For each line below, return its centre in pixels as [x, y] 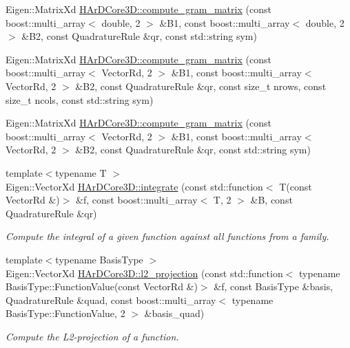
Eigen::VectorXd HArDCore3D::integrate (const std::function [134, 186]
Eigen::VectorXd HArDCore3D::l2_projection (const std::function [144, 273]
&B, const [271, 200]
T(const [296, 186]
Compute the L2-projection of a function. [92, 336]
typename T [81, 172]
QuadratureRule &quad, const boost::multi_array [111, 300]
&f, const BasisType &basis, [274, 286]
